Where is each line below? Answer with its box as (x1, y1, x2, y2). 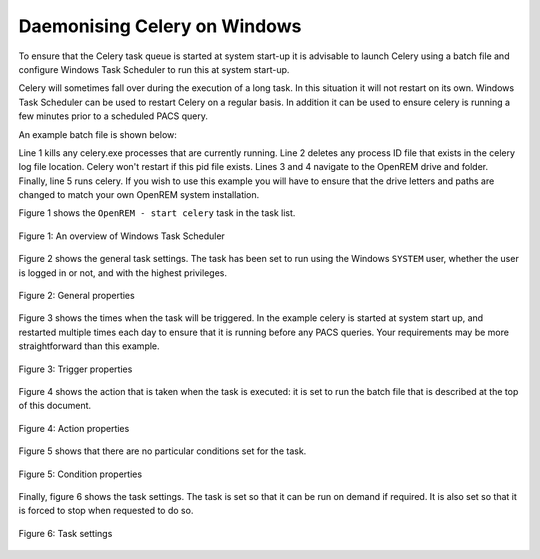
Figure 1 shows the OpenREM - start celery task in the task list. (18, 207, 296, 219)
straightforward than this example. (18, 340, 160, 352)
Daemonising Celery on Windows (18, 15, 302, 37)
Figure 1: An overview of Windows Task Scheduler (18, 230, 225, 242)
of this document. (18, 400, 92, 412)
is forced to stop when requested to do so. (18, 505, 194, 517)
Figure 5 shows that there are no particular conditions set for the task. (18, 445, 307, 457)
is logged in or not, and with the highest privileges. (18, 266, 227, 279)
